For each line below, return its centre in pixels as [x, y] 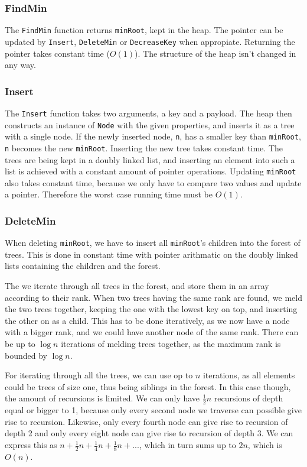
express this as [31, 445]
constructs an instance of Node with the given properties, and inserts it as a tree [150, 124]
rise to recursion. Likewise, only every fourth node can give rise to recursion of [146, 421]
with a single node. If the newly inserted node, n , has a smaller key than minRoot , [153, 136]
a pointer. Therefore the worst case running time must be [109, 194]
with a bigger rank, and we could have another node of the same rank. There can [152, 332]
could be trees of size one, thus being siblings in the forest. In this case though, [148, 386]
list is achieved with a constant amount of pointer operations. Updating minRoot [151, 171]
